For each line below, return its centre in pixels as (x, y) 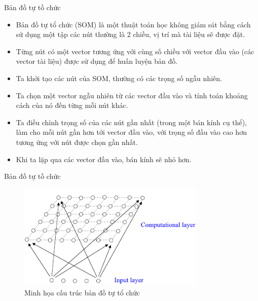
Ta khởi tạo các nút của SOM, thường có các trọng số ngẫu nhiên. (119, 78)
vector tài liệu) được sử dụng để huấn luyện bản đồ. (97, 61)
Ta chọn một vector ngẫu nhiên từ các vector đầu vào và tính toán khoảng (132, 95)
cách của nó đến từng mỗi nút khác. (72, 105)
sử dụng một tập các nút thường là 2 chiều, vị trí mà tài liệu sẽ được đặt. (131, 34)
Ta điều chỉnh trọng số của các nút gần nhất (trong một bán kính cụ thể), (131, 122)
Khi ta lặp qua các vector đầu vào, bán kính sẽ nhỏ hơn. (104, 159)
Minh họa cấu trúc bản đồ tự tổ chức (82, 292)
